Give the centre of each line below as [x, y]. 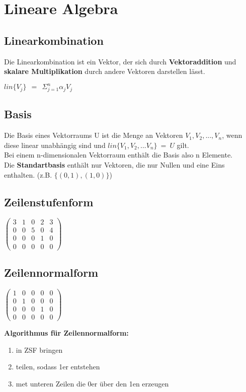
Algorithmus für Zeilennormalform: [66, 332]
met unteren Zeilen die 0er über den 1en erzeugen [92, 383]
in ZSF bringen [39, 349]
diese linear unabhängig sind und [55, 145]
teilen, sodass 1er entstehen [58, 367]
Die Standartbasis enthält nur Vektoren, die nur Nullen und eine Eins [114, 164]
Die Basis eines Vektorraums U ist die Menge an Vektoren [94, 135]
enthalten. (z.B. [28, 174]
